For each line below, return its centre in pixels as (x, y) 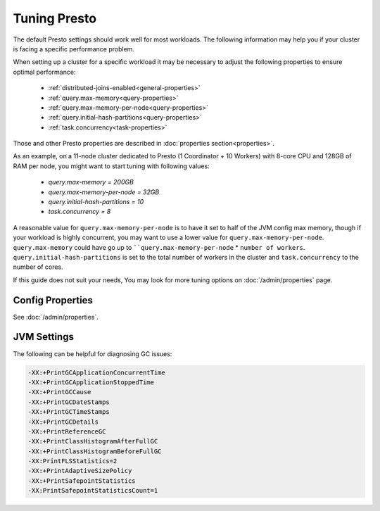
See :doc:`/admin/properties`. (56, 317)
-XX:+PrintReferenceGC (67, 431)
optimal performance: (44, 72)
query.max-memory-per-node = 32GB (104, 192)
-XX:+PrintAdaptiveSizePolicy (80, 471)
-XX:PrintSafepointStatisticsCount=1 (93, 491)
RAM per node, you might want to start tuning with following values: (112, 166)
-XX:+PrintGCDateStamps (69, 402)
